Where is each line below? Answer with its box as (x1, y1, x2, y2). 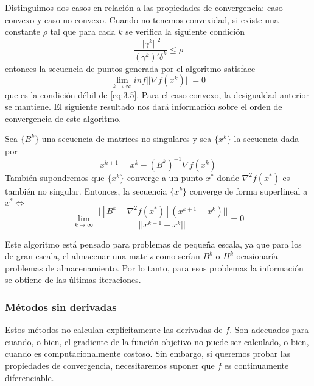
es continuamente (224, 359, 289, 372)
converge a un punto (127, 171, 203, 184)
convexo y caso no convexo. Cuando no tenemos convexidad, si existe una (5, 13, 279, 26)
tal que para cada (50, 25, 116, 38)
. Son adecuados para (229, 323, 309, 336)
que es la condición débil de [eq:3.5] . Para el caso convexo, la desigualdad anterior (5, 88, 309, 101)
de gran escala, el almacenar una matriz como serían (5, 249, 200, 262)
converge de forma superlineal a (189, 184, 308, 197)
